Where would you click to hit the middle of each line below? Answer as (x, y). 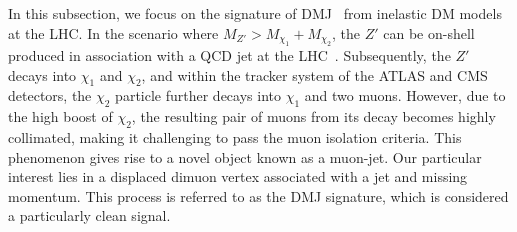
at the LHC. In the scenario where (113, 32)
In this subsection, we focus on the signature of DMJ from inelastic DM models (255, 13)
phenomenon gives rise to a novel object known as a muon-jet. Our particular (245, 156)
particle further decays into (198, 95)
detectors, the (50, 95)
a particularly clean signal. (89, 215)
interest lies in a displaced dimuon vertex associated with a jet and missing (238, 176)
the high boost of (60, 116)
